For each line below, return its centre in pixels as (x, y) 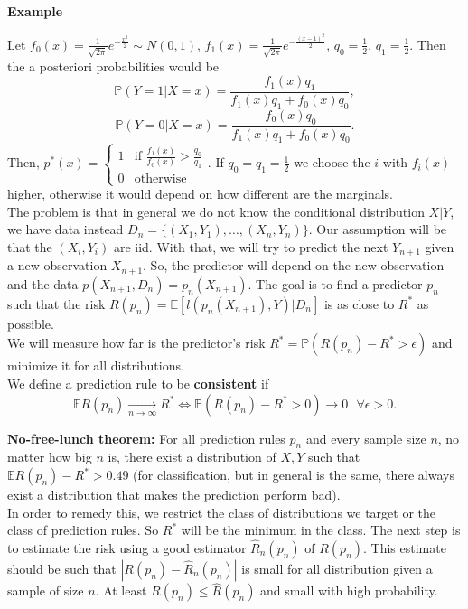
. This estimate (405, 548)
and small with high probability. (349, 590)
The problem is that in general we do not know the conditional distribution (216, 211)
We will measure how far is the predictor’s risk (136, 343)
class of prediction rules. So (83, 530)
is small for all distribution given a (337, 568)
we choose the (332, 162)
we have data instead (66, 229)
